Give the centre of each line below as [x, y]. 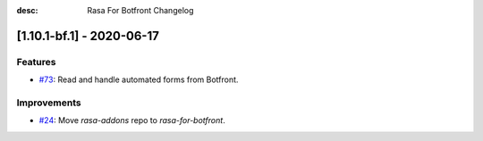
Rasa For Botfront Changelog [140, 10]
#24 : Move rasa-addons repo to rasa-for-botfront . [132, 120]
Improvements [49, 103]
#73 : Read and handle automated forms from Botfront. [139, 79]
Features [36, 62]
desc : [27, 10]
